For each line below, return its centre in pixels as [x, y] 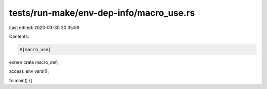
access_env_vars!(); [29, 71]
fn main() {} [21, 80]
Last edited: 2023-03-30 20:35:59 [44, 28]
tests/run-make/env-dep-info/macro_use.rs [102, 13]
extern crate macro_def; [34, 62]
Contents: [19, 36]
